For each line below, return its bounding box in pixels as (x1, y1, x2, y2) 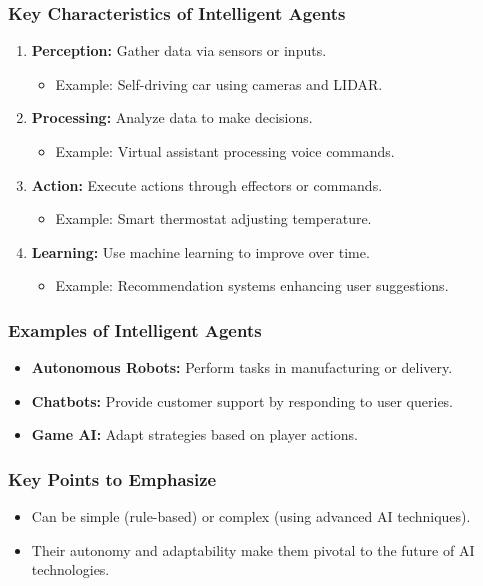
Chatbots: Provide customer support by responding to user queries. (31, 390, 454, 411)
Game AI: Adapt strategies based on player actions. (31, 424, 358, 445)
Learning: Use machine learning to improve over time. (31, 241, 370, 262)
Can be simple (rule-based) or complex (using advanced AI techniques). (31, 506, 471, 527)
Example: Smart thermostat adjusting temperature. (55, 208, 372, 229)
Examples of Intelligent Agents (8, 317, 262, 342)
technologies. (31, 559, 110, 580)
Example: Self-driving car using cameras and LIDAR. (55, 73, 383, 94)
